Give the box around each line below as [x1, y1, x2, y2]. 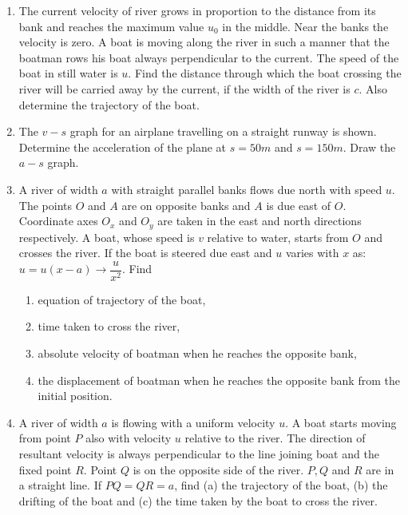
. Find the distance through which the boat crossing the [128, 65, 402, 81]
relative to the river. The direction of [184, 430, 366, 446]
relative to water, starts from [207, 228, 349, 245]
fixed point [18, 461, 72, 477]
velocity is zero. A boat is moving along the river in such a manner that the [18, 34, 390, 50]
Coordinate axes [18, 212, 98, 229]
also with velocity [85, 430, 172, 446]
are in [366, 461, 394, 477]
